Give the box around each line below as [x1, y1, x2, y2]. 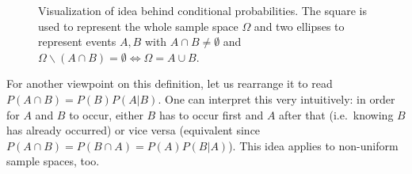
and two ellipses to [254, 17, 345, 34]
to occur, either [69, 106, 143, 123]
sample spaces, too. [6, 153, 100, 169]
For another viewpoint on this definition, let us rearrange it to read [6, 75, 333, 92]
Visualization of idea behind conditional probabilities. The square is [38, 2, 368, 18]
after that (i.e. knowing [279, 106, 394, 123]
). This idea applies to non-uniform [228, 137, 399, 153]
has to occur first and [158, 106, 264, 123]
